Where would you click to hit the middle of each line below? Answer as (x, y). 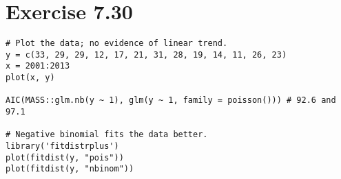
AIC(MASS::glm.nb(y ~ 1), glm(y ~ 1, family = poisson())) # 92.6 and (171, 100)
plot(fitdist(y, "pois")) (65, 157)
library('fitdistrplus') (62, 146)
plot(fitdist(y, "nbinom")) (70, 169)
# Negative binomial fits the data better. (107, 135)
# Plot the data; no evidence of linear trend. (117, 44)
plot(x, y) (30, 78)
